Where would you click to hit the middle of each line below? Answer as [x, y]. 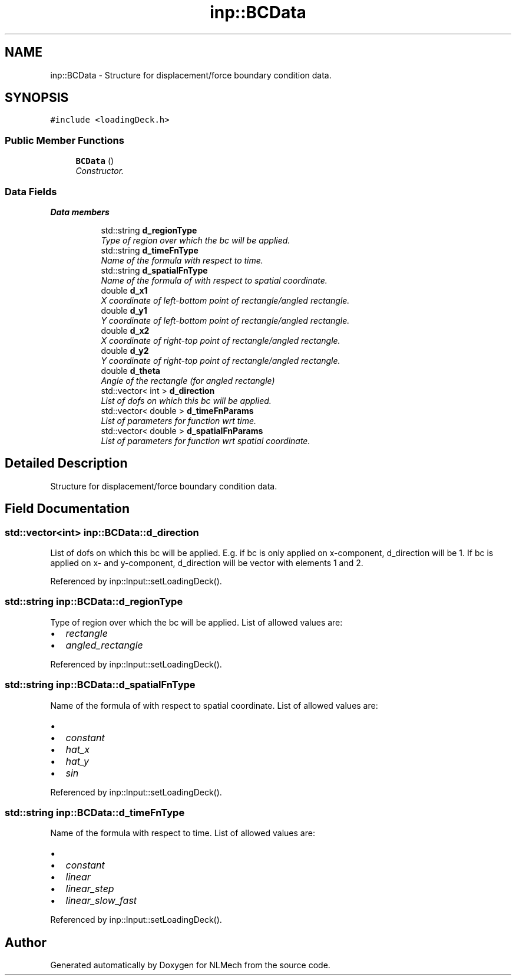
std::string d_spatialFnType [154, 270]
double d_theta [130, 370]
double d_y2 [125, 350]
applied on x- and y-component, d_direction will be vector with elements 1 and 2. [207, 563]
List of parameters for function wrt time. [179, 420]
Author [26, 942]
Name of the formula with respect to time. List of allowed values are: [183, 833]
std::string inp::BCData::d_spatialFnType [100, 685]
